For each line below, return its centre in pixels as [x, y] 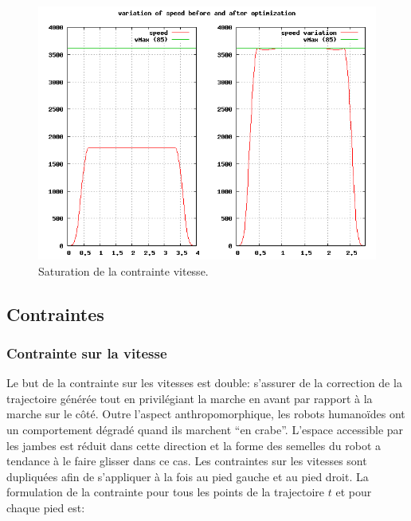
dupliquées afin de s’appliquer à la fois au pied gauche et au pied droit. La [188, 476]
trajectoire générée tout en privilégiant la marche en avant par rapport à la [190, 398]
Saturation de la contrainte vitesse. [123, 270]
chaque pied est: [46, 507]
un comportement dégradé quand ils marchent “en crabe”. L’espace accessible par [205, 429]
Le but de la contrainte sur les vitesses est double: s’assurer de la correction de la [204, 383]
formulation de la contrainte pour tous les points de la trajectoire [166, 492]
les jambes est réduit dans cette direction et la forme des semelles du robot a [194, 445]
